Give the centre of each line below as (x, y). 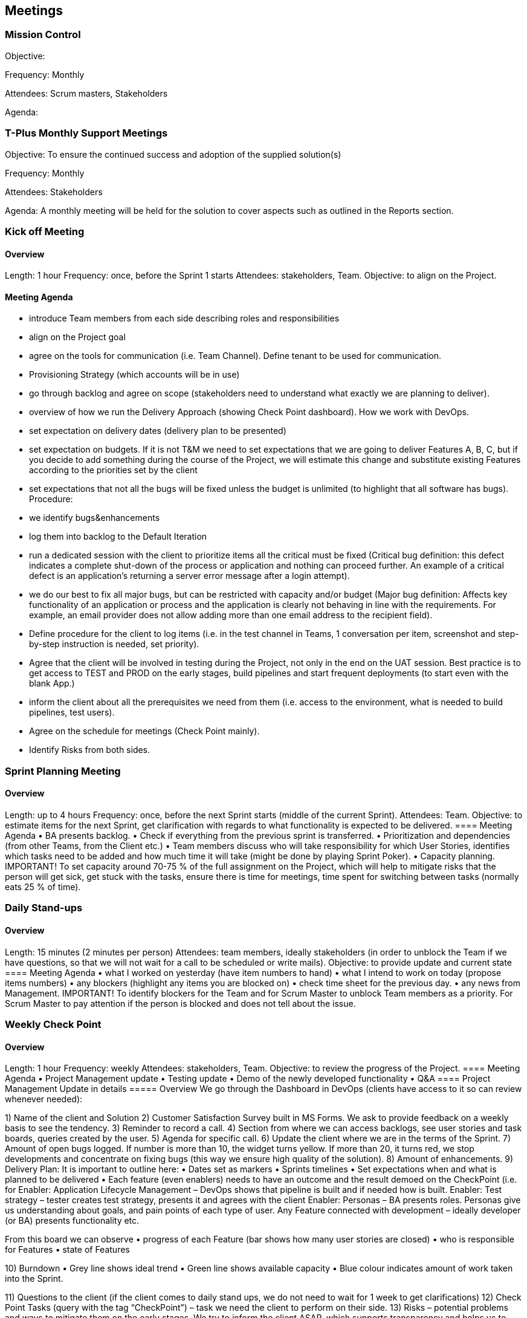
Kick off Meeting (45, 231)
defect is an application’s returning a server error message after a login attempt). (189, 576)
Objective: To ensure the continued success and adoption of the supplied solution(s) (173, 154)
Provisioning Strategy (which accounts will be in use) (134, 375)
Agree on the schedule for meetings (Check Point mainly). (144, 731)
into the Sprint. (34, 1279)
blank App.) (52, 683)
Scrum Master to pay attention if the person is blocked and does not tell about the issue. (180, 1003)
